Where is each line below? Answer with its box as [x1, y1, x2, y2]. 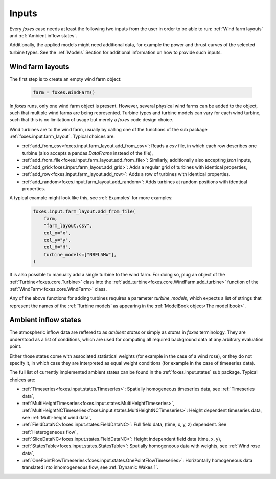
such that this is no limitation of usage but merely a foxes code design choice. [9, 117, 174, 123]
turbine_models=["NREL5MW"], [43, 251, 117, 257]
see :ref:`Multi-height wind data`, [22, 414, 91, 420]
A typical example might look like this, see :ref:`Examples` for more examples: [9, 195, 173, 201]
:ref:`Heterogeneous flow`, [22, 428, 78, 435]
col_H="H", [43, 244, 71, 250]
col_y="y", [43, 237, 71, 243]
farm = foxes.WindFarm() [33, 89, 96, 95]
